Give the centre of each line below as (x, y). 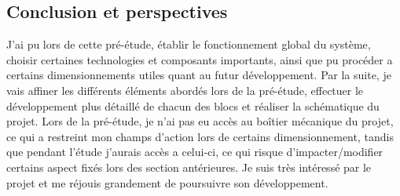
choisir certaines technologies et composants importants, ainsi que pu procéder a (200, 59)
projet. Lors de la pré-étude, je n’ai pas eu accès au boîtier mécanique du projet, (200, 121)
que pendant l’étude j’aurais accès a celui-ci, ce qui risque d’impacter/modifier (195, 152)
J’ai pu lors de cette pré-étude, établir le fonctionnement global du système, (189, 44)
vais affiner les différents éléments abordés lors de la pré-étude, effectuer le (185, 90)
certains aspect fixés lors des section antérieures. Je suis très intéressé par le (189, 167)
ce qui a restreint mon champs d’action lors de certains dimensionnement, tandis (200, 136)
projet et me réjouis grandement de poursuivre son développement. (167, 182)
